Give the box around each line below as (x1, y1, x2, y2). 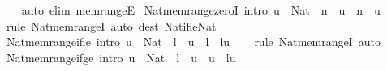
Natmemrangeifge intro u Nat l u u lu (6, 48, 236, 65)
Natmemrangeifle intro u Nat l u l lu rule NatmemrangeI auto (6, 33, 381, 50)
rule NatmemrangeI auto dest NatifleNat (6, 17, 217, 34)
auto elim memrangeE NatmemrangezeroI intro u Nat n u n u (21, 2, 381, 18)
